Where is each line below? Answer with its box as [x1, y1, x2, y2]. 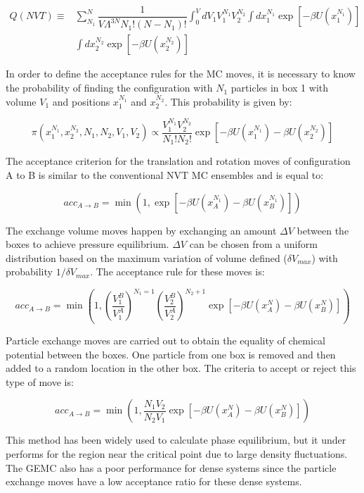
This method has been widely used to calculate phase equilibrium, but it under [6, 432, 346, 447]
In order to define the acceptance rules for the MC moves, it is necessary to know [6, 66, 356, 81]
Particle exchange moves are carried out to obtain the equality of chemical [6, 333, 325, 347]
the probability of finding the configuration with [6, 80, 213, 95]
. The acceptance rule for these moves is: [90, 264, 265, 279]
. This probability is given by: [164, 94, 292, 108]
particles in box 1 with [230, 80, 328, 95]
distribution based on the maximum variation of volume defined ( [6, 250, 287, 265]
